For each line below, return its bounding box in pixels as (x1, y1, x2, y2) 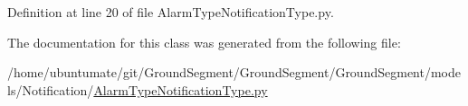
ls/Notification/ (7, 80, 94, 99)
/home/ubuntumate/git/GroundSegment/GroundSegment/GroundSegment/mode (7, 63, 461, 82)
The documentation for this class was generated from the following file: (7, 32, 401, 51)
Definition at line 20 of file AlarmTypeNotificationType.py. (7, 3, 334, 21)
